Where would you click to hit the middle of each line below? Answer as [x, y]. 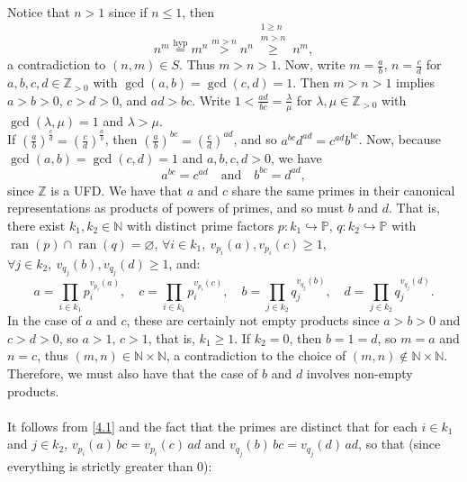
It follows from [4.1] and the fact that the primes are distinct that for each [212, 426]
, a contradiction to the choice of [256, 355]
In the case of [45, 320]
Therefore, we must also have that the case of [133, 373]
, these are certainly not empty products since [253, 320]
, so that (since [400, 444]
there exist [36, 225]
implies [415, 82]
